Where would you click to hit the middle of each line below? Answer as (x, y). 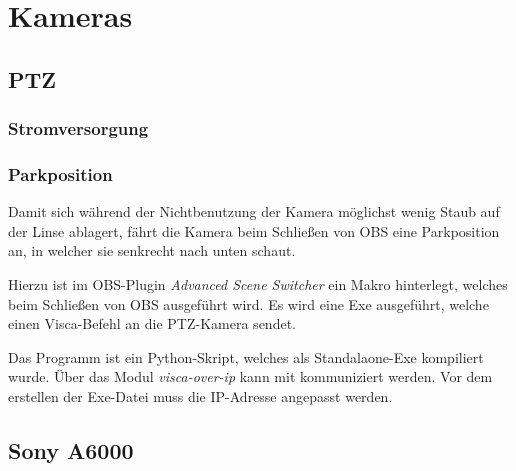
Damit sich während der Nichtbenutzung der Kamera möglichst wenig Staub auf (254, 211)
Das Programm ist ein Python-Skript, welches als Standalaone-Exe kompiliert (246, 356)
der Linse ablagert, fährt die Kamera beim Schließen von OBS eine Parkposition (254, 230)
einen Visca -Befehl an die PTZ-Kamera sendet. (152, 323)
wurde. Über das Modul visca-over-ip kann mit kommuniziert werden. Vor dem (250, 376)
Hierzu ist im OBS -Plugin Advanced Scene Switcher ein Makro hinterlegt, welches (258, 284)
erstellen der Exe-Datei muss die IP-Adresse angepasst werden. (200, 395)
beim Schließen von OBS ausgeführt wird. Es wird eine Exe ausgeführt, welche (248, 303)
